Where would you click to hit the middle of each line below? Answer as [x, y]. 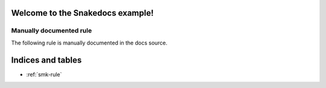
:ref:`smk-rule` [44, 74]
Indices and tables [46, 60]
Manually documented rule [52, 31]
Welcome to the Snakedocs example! [82, 13]
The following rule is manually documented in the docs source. [89, 43]
